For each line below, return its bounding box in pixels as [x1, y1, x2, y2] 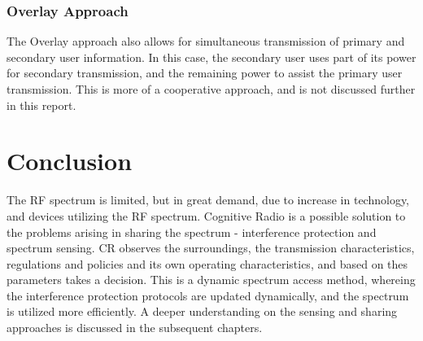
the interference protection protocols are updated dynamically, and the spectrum [7, 286, 409, 304]
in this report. [7, 96, 76, 113]
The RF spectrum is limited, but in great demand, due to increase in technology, [7, 191, 410, 208]
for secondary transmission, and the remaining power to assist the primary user [7, 64, 403, 81]
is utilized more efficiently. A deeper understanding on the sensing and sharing [7, 303, 398, 320]
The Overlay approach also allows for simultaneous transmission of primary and [7, 33, 405, 50]
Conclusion [7, 144, 133, 177]
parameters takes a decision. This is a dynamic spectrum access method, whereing [7, 271, 416, 288]
